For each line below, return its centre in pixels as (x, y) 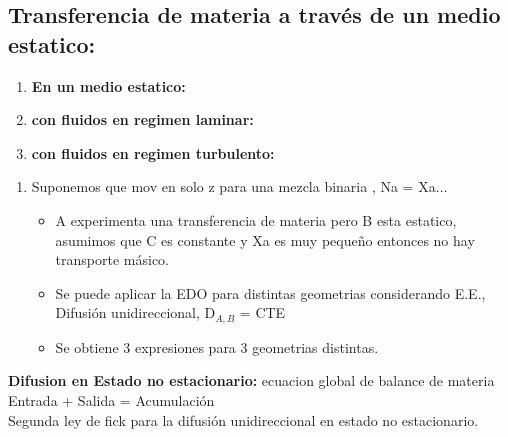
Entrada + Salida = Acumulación (111, 399)
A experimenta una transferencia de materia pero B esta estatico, (256, 219)
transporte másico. (112, 259)
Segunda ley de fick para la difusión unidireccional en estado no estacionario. (243, 419)
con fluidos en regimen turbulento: (153, 152)
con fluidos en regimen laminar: (142, 119)
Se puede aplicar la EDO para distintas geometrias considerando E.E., (270, 292)
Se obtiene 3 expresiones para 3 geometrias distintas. (217, 346)
